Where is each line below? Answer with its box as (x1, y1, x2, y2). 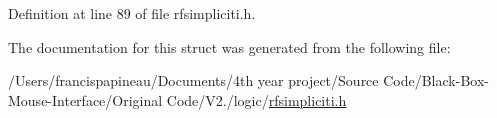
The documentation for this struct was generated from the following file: (8, 36, 451, 57)
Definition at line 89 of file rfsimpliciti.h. (8, 3, 256, 23)
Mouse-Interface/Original (8, 89, 163, 110)
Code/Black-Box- (383, 70, 489, 91)
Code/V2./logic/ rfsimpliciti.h (166, 89, 347, 110)
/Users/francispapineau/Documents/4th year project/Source (8, 70, 379, 91)
